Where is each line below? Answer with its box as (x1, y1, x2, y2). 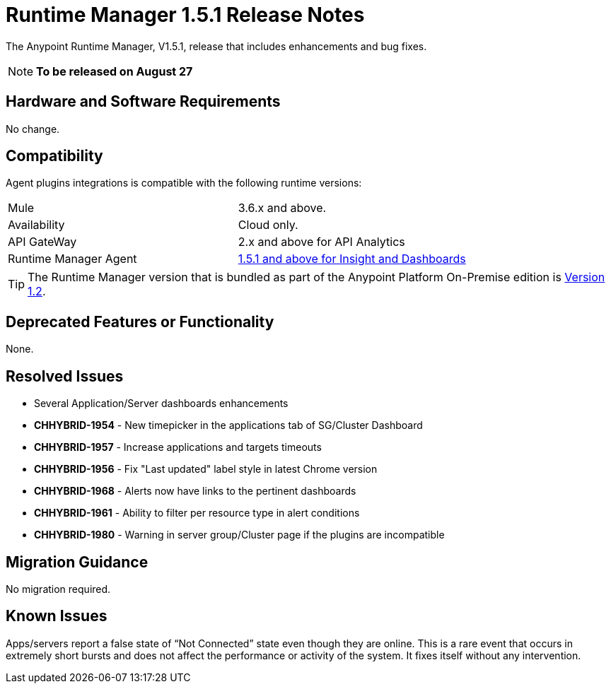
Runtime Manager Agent (8, 252, 137, 266)
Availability (8, 218, 65, 232)
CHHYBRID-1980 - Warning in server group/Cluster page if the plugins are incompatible (34, 529, 445, 541)
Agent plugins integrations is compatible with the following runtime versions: (6, 177, 362, 189)
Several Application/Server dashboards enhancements (34, 397, 289, 410)
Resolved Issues (6, 367, 124, 385)
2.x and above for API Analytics (238, 235, 405, 249)
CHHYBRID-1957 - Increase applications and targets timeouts (34, 441, 322, 454)
